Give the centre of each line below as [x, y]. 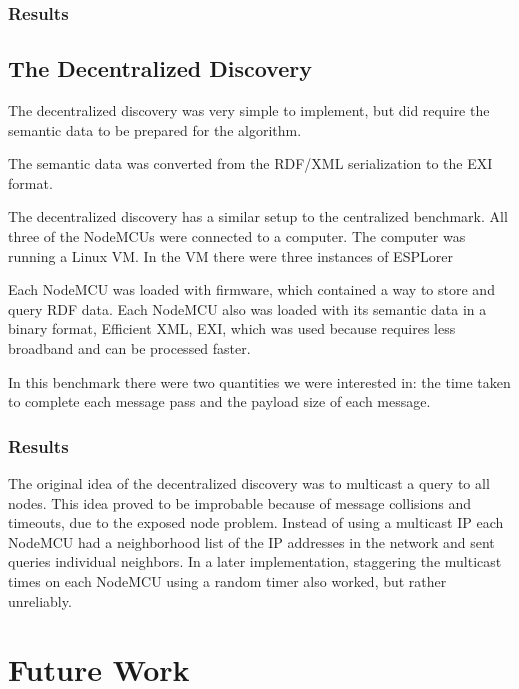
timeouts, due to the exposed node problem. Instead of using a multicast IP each [256, 522]
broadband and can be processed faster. [129, 347]
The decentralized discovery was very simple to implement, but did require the [249, 110]
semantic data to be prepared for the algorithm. [155, 129]
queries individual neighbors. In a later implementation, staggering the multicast [255, 561]
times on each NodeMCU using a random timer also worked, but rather [227, 580]
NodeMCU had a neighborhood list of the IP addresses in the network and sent [251, 541]
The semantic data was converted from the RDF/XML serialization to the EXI [250, 163]
